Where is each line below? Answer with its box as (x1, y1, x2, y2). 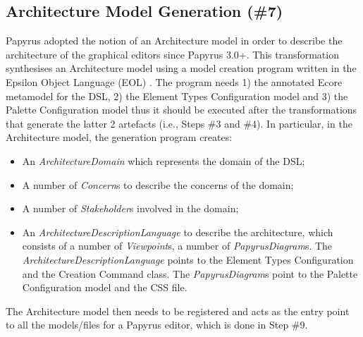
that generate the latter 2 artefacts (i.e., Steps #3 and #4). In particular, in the (6, 116, 352, 130)
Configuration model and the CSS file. (22, 280, 187, 295)
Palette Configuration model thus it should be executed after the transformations (6, 102, 357, 117)
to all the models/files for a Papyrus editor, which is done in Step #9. (6, 317, 308, 332)
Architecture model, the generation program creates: (6, 130, 233, 145)
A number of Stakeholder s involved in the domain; (22, 201, 239, 216)
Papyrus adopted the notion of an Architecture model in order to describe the (6, 33, 343, 48)
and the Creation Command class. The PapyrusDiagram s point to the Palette (22, 266, 358, 281)
